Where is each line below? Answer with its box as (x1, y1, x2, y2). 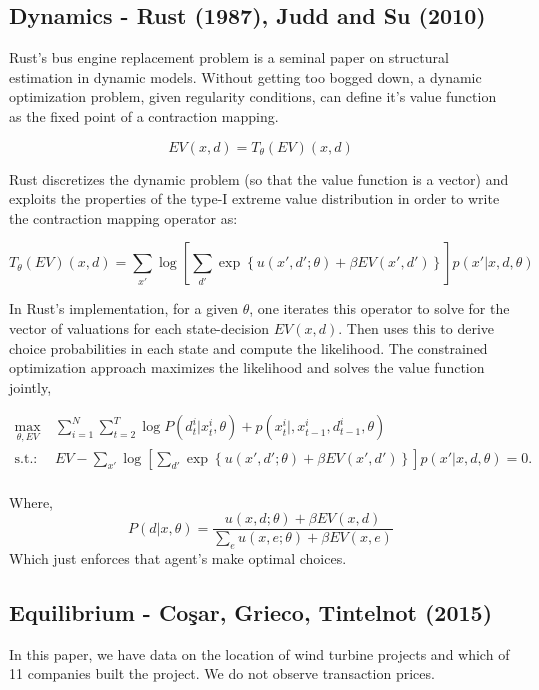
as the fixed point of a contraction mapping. (9, 105, 279, 126)
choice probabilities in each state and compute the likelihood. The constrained (9, 337, 488, 358)
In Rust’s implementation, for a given (9, 298, 239, 319)
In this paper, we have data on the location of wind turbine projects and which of (9, 643, 510, 664)
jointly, (9, 376, 52, 397)
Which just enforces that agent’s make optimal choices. (9, 548, 347, 569)
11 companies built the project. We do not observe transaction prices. (9, 663, 435, 684)
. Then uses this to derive (338, 317, 495, 338)
